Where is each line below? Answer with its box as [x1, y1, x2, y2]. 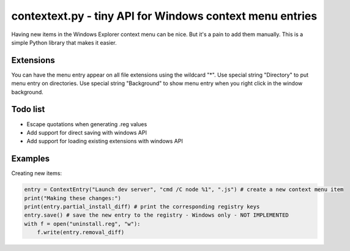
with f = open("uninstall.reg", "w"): [24, 220, 141, 227]
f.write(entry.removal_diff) [37, 229, 125, 236]
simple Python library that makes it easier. [11, 39, 117, 46]
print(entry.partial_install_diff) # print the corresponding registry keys [24, 203, 260, 210]
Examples [11, 154, 50, 164]
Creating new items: [11, 170, 62, 177]
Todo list [11, 104, 45, 114]
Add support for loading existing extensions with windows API [26, 138, 183, 145]
